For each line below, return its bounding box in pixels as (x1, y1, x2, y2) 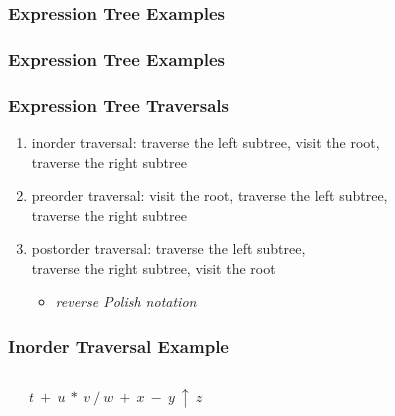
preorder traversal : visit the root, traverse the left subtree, (31, 185, 388, 206)
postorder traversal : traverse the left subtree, (31, 238, 306, 259)
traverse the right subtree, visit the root (31, 257, 276, 278)
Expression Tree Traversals (8, 92, 229, 117)
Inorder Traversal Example (8, 333, 229, 358)
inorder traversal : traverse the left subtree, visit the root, (31, 131, 380, 152)
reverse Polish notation (55, 291, 197, 312)
